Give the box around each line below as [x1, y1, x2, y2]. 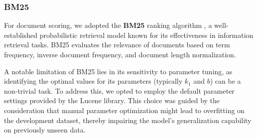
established [4, 29, 38, 40]
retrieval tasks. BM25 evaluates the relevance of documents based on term [4, 39, 230, 50]
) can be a [210, 76, 241, 86]
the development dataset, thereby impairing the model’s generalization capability [4, 115, 252, 125]
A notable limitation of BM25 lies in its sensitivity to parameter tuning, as [4, 66, 233, 76]
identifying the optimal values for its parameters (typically [4, 76, 183, 86]
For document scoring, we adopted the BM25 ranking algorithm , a [4, 20, 212, 30]
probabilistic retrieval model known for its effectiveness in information [39, 29, 254, 40]
